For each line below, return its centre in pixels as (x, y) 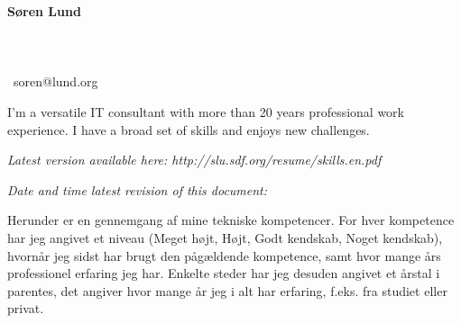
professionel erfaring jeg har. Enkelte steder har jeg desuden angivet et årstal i (224, 273)
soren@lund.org (55, 81)
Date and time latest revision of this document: (138, 189)
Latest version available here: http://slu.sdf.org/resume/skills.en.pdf (194, 160)
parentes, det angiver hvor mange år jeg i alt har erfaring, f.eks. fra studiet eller (227, 290)
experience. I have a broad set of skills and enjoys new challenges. (189, 129)
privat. (26, 308)
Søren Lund (44, 11)
